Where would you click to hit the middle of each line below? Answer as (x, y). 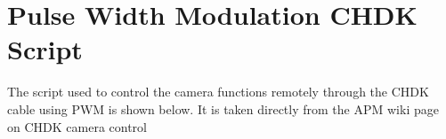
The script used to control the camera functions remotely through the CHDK (218, 92)
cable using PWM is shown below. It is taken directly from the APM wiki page (223, 108)
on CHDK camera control (77, 126)
